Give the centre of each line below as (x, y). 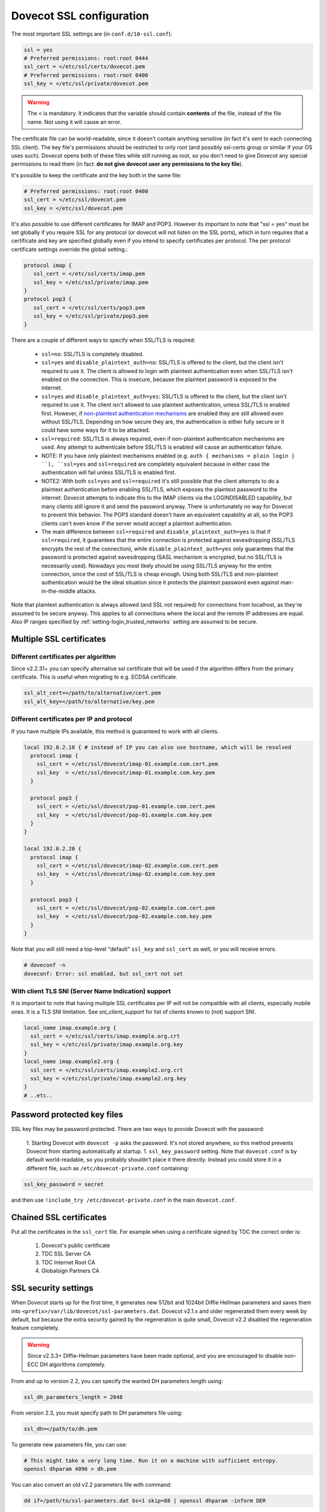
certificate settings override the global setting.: (69, 249)
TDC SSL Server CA (66, 1254)
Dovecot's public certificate (76, 1245)
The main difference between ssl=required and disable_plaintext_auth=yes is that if (156, 532)
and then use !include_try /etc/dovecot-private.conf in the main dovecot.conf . (124, 1200)
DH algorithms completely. (72, 1364)
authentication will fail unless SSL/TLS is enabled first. (109, 472)
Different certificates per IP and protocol (72, 719)
